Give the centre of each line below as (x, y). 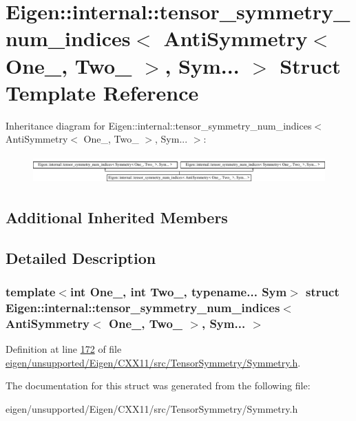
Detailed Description (81, 257)
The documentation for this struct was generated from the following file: (158, 386)
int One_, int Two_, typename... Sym (178, 291)
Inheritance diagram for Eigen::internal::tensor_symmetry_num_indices (159, 125)
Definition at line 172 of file (64, 348)
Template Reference (102, 92)
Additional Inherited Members (117, 217)
